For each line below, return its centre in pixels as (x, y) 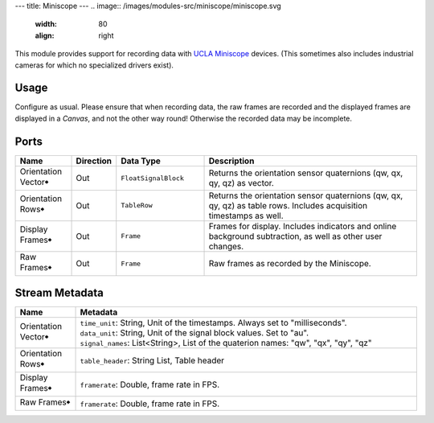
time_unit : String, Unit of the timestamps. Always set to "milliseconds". (213, 323)
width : (46, 24)
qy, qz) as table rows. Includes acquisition (288, 205)
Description (231, 161)
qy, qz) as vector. (242, 183)
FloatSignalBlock (152, 178)
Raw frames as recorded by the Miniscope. (290, 264)
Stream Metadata (59, 293)
